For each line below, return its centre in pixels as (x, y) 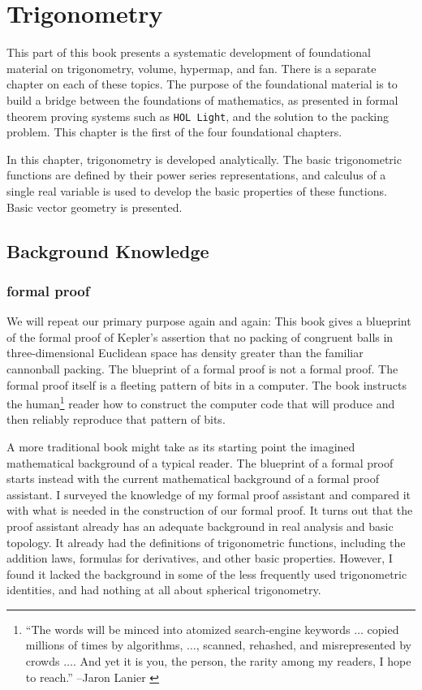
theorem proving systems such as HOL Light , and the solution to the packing (198, 116)
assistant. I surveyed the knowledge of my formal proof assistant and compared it (209, 494)
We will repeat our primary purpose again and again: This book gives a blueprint (209, 321)
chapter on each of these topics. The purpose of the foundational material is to (202, 84)
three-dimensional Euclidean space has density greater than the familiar (185, 353)
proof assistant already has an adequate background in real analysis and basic (200, 526)
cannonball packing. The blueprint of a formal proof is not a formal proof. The (202, 368)
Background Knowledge (108, 250)
